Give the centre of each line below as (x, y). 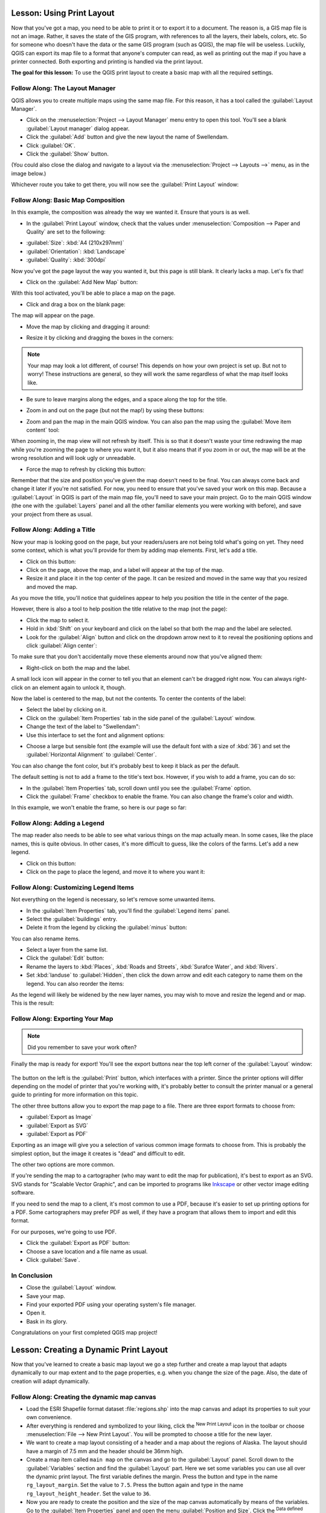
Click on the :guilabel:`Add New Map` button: (82, 282)
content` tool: (43, 430)
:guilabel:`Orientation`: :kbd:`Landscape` (76, 251)
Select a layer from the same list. (67, 950)
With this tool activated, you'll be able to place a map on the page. (93, 293)
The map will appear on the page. (53, 315)
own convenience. (49, 1417)
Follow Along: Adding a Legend (58, 823)
